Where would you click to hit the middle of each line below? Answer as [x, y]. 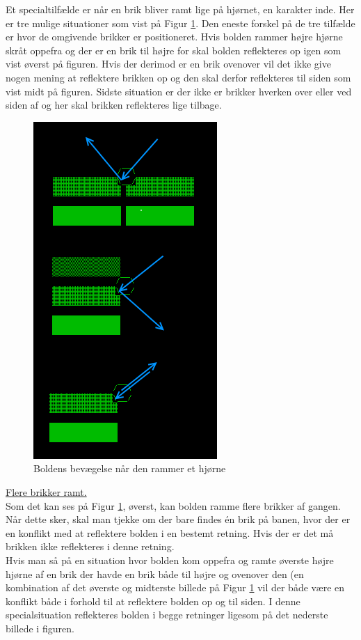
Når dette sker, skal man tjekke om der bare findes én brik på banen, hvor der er [178, 519]
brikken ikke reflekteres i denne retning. [90, 546]
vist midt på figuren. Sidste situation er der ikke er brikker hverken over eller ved [179, 91]
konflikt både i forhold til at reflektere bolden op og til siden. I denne [153, 601]
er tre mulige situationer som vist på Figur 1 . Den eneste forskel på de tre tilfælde [180, 23]
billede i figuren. [40, 628]
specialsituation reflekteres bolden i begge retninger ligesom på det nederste [167, 615]
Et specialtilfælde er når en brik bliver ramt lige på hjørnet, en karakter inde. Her [180, 9]
